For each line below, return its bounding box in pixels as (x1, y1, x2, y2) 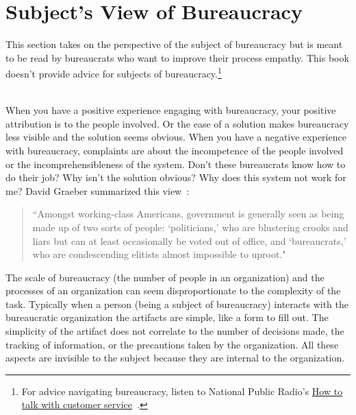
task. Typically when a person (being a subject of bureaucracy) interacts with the (5, 296, 348, 311)
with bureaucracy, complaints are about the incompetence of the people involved (5, 143, 344, 157)
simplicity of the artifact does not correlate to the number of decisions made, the (5, 324, 344, 338)
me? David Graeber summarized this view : (5, 183, 190, 198)
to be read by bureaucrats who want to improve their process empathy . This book (5, 50, 349, 64)
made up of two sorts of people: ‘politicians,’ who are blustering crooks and (32, 220, 348, 234)
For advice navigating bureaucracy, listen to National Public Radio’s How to (21, 383, 343, 398)
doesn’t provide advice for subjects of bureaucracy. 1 (5, 64, 222, 80)
